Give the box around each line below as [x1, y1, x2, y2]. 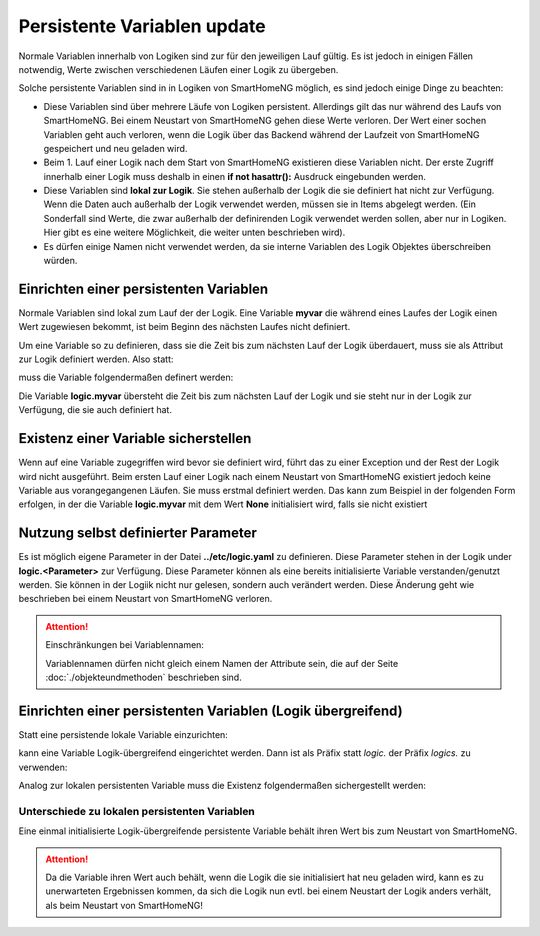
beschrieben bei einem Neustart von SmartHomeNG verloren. [18, 593, 273, 605]
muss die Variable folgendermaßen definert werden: [18, 371, 234, 384]
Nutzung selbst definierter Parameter [18, 525, 257, 542]
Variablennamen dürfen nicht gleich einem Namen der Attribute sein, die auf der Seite [45, 657, 399, 669]
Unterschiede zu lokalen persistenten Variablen [18, 804, 255, 818]
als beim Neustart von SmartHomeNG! [45, 899, 204, 911]
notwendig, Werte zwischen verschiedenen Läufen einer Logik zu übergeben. [18, 63, 339, 75]
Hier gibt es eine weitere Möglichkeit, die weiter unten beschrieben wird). [43, 226, 346, 239]
